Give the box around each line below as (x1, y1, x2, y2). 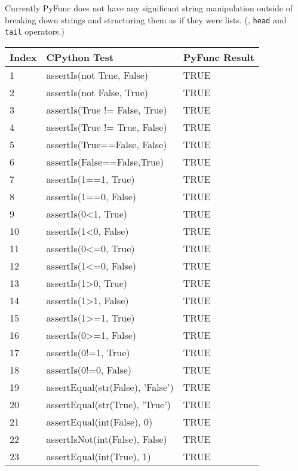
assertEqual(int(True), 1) (46, 449, 151, 463)
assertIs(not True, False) (46, 68, 149, 82)
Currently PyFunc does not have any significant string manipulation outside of (5, 2, 293, 14)
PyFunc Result (183, 50, 254, 64)
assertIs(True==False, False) (46, 137, 167, 151)
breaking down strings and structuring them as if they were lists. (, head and (5, 13, 287, 26)
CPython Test (46, 50, 114, 64)
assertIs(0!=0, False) (46, 362, 131, 377)
